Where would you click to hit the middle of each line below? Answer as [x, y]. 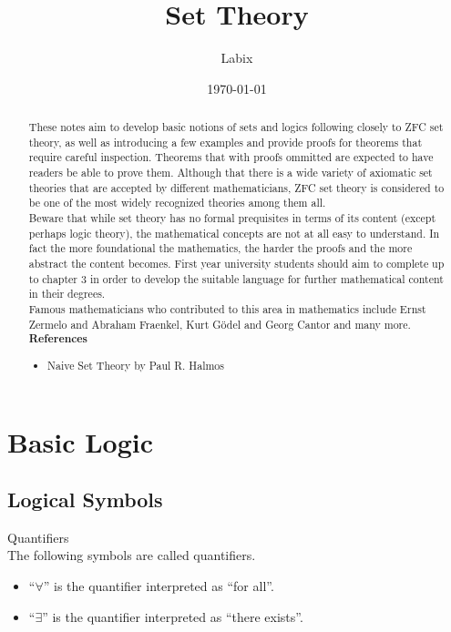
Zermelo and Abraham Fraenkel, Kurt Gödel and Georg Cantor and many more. [220, 324]
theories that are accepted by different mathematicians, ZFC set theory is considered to [236, 187]
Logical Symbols [85, 499]
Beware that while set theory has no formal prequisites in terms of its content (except [232, 218]
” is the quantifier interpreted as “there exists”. [173, 616]
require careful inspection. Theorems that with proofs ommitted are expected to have [231, 157]
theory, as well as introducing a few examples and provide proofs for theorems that [225, 142]
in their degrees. [67, 294]
